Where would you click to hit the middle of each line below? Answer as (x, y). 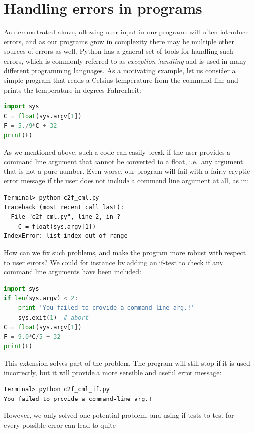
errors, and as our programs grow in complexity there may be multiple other (119, 41)
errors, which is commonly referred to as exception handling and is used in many (125, 60)
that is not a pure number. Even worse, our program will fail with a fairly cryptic (127, 171)
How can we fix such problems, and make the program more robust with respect (125, 252)
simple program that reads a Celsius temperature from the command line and (121, 80)
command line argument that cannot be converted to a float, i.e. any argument (124, 161)
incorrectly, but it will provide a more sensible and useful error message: (113, 372)
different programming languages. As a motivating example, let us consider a (120, 70)
